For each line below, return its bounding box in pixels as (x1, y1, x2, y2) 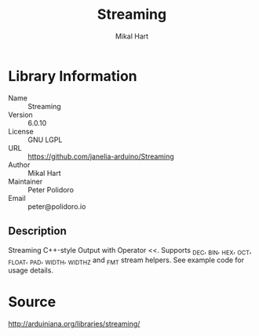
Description (8, 225, 67, 238)
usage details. (8, 265, 53, 276)
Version (8, 110, 33, 119)
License (8, 126, 34, 136)
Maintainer (8, 177, 43, 186)
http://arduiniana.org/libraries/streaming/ (8, 320, 140, 329)
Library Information (8, 67, 137, 85)
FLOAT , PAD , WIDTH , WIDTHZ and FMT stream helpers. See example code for (8, 255, 245, 267)
